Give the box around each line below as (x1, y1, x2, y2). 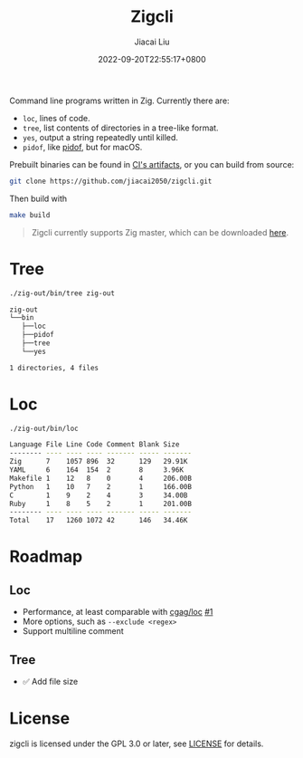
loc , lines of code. (22, 112, 90, 123)
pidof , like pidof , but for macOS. (22, 141, 143, 152)
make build (9, 210, 51, 219)
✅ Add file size (22, 676, 79, 686)
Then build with (9, 193, 68, 204)
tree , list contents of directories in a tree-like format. (22, 122, 219, 133)
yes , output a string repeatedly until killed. (22, 131, 179, 142)
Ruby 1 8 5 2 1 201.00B (9, 499, 193, 508)
